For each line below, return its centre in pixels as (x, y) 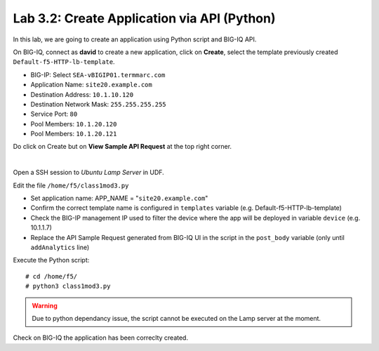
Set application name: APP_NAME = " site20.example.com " (119, 198)
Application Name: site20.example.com (91, 85)
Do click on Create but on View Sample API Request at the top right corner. (122, 147)
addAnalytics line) (60, 247)
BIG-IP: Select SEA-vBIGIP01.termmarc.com (98, 74)
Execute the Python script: (51, 260)
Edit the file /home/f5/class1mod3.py (71, 185)
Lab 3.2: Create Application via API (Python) (144, 18)
